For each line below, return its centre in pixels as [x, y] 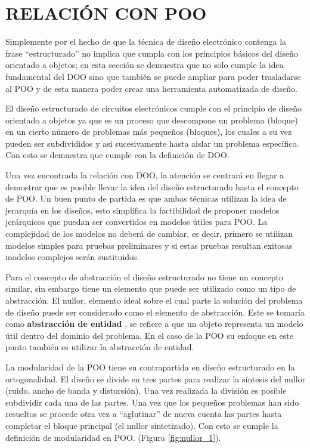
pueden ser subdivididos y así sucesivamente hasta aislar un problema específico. [152, 143]
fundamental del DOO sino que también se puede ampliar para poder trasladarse [153, 76]
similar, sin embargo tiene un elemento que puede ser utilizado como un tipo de [151, 288]
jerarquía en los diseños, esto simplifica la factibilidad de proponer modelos [142, 210]
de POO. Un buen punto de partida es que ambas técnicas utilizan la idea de [146, 198]
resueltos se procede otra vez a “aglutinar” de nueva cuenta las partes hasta [144, 414]
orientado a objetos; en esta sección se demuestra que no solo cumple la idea [145, 65]
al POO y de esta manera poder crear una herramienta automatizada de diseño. [151, 88]
